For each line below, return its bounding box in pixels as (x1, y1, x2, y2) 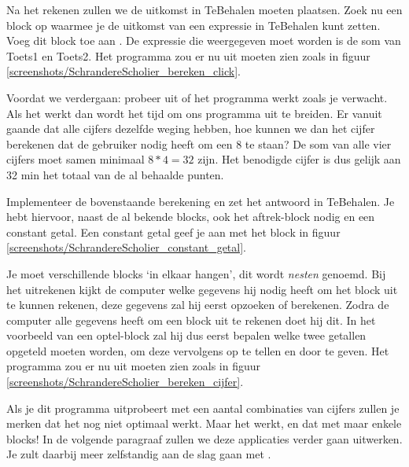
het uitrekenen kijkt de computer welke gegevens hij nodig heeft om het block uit (6, 281, 398, 297)
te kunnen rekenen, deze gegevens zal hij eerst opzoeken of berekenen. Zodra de (6, 296, 389, 313)
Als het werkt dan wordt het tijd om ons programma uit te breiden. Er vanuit (6, 105, 382, 121)
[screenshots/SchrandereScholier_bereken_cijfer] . (6, 373, 244, 390)
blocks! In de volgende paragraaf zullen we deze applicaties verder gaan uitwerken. (6, 430, 403, 447)
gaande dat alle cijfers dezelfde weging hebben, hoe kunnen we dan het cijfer (6, 120, 375, 137)
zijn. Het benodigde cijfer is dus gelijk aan (197, 151, 401, 167)
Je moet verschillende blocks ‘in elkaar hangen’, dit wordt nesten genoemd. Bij (6, 265, 386, 281)
